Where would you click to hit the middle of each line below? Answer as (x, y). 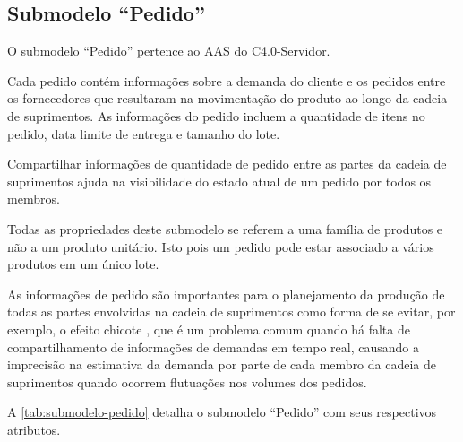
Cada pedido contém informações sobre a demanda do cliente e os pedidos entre (227, 80)
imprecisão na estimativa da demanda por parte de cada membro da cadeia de (222, 364)
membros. (34, 199)
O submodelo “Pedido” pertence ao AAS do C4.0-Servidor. (169, 51)
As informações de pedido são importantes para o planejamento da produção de (226, 294)
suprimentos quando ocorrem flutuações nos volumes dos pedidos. (187, 381)
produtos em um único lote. (83, 264)
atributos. (34, 429)
